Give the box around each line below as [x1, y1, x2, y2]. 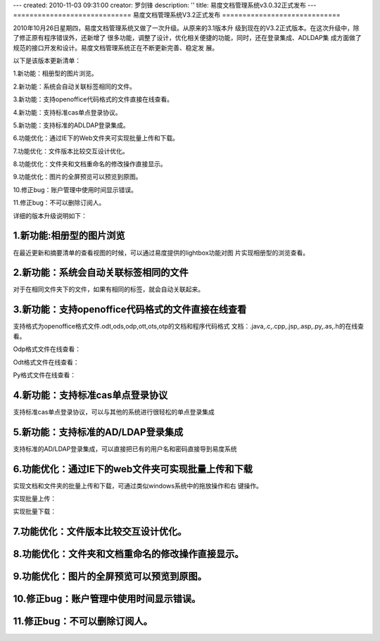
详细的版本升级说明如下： [13, 211, 87, 220]
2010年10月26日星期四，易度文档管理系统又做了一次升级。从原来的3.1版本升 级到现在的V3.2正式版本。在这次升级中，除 [13, 23, 360, 32]
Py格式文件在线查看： [13, 370, 77, 379]
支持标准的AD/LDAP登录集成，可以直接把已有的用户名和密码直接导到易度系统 [13, 444, 237, 453]
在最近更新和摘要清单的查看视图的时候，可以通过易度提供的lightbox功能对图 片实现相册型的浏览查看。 [13, 248, 310, 257]
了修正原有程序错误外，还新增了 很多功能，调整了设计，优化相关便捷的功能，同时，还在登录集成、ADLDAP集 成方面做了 [13, 34, 362, 42]
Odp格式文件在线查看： [13, 345, 81, 353]
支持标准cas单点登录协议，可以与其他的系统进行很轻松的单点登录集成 [13, 407, 215, 416]
